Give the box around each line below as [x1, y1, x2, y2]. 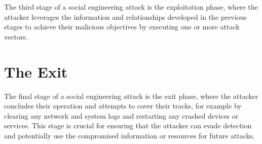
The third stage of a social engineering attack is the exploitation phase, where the [4, 2, 258, 12]
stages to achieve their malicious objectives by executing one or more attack [4, 21, 240, 32]
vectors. [4, 31, 28, 42]
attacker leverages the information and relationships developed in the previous [4, 11, 247, 22]
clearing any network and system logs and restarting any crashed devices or [4, 110, 239, 121]
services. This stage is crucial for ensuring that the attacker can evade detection [4, 120, 252, 131]
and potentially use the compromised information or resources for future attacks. [4, 130, 255, 140]
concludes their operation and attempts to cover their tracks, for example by [4, 100, 242, 111]
